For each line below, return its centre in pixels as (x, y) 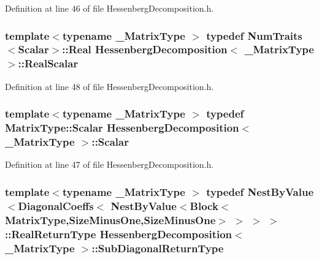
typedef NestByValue (260, 191)
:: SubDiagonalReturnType (158, 248)
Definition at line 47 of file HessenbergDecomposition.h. (110, 164)
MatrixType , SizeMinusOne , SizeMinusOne (110, 220)
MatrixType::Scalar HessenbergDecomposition (122, 128)
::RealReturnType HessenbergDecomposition (119, 234)
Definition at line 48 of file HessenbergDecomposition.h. (110, 86)
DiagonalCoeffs (56, 205)
